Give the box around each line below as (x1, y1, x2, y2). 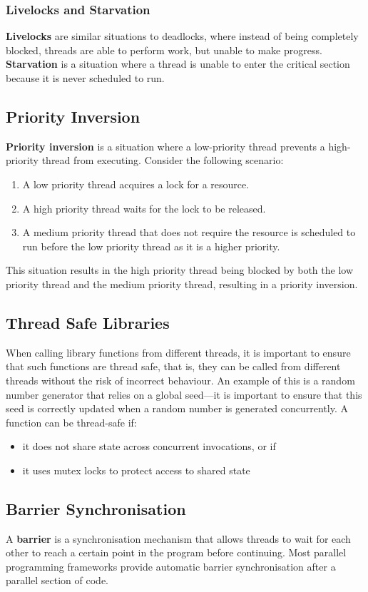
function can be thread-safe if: (6, 414, 137, 429)
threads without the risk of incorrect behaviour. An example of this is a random (6, 372, 355, 387)
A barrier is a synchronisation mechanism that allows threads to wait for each (6, 531, 351, 546)
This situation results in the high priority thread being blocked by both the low (6, 262, 354, 277)
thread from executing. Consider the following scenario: (41, 153, 284, 168)
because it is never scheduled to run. (6, 71, 165, 85)
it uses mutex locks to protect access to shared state (22, 462, 250, 477)
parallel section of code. (6, 573, 109, 588)
